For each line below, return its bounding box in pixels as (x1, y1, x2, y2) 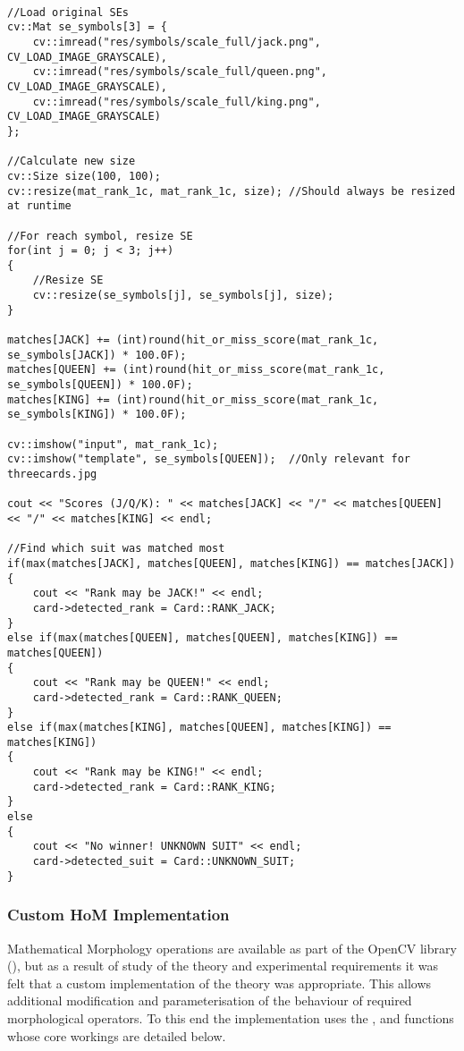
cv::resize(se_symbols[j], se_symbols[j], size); (32, 289, 334, 302)
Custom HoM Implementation (7, 903, 230, 926)
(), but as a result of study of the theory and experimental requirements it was (7, 956, 439, 975)
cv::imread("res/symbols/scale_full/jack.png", (32, 35, 321, 48)
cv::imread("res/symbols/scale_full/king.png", (32, 95, 321, 108)
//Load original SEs (7, 5, 130, 19)
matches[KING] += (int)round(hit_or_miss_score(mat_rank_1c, (7, 393, 379, 406)
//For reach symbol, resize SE (7, 229, 193, 242)
